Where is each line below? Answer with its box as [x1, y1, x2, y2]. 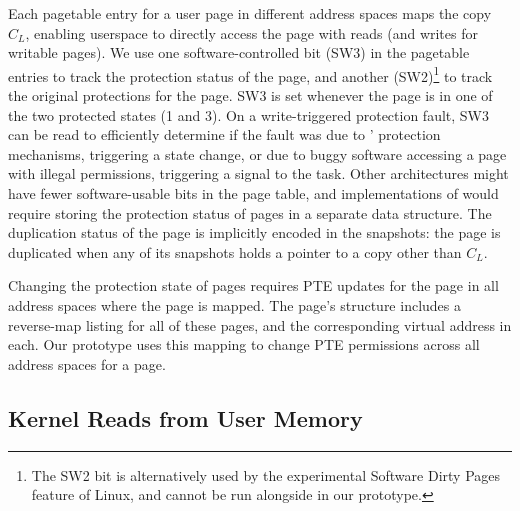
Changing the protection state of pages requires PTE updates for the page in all [8, 275, 499, 296]
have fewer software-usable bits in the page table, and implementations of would [8, 183, 499, 203]
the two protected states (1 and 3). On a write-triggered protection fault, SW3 [8, 104, 490, 125]
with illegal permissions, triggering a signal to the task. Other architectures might [8, 163, 509, 184]
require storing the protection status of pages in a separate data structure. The [8, 202, 492, 223]
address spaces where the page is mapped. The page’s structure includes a [8, 294, 461, 315]
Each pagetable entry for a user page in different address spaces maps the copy [8, 3, 492, 23]
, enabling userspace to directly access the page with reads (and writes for [25, 22, 478, 43]
